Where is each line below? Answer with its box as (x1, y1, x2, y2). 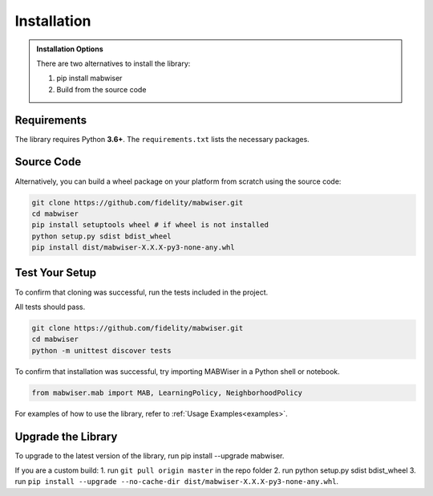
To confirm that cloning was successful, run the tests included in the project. (14, 287, 269, 297)
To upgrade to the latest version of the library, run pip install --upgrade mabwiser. (14, 450, 285, 461)
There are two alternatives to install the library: (36, 59, 191, 68)
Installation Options (36, 44, 103, 54)
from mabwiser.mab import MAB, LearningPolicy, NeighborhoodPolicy (31, 388, 303, 397)
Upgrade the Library (14, 429, 118, 443)
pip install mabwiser (56, 73, 123, 83)
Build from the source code (56, 84, 147, 94)
